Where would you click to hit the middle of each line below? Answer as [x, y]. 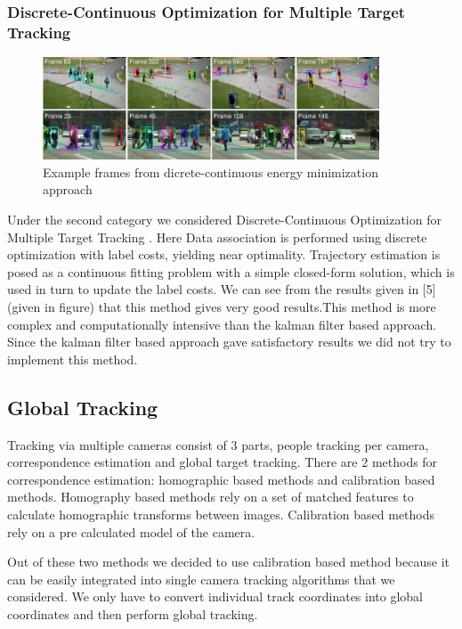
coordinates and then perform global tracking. [133, 613]
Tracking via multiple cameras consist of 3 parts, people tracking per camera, [218, 444]
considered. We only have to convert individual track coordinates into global [215, 596]
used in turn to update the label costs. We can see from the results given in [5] [222, 289]
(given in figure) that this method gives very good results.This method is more [222, 307]
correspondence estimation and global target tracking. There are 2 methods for [223, 462]
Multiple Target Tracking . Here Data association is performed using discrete [217, 237]
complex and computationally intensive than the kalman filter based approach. [222, 324]
